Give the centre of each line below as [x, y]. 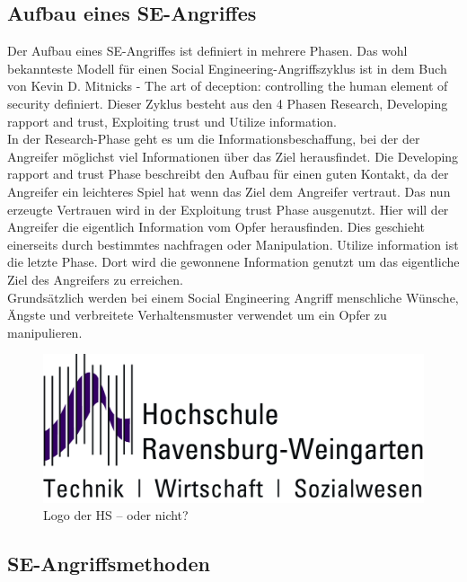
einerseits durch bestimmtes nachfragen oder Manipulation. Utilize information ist [233, 244]
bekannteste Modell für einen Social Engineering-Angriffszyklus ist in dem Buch [227, 68]
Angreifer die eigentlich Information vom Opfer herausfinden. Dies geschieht [216, 227]
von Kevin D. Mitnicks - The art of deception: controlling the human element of [228, 86]
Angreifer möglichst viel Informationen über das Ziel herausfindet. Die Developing [233, 156]
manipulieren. [45, 332]
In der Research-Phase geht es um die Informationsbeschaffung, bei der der [214, 139]
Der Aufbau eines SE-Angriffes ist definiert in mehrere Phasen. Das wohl [207, 51]
